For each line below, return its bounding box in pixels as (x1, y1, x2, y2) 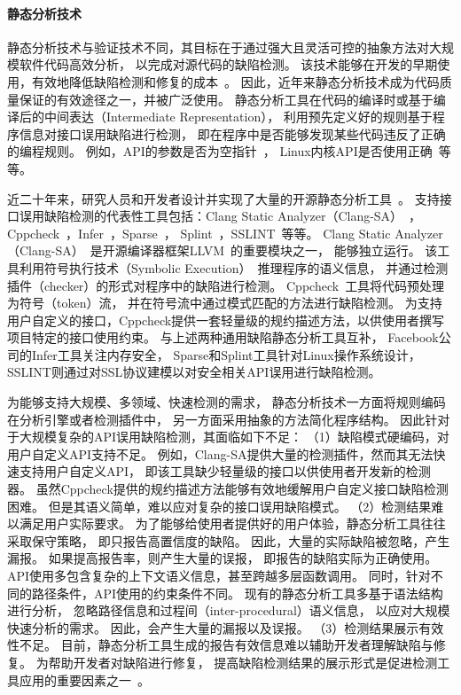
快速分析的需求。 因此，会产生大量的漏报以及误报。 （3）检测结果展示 (7, 618, 419, 636)
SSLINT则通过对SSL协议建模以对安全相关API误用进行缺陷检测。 (7, 363, 381, 381)
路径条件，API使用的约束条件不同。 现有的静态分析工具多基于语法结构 (31, 583, 443, 602)
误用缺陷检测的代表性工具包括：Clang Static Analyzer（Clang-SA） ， (19, 207, 422, 225)
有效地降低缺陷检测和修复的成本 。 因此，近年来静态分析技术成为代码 (31, 72, 440, 90)
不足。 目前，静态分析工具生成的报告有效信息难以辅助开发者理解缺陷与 (19, 636, 434, 654)
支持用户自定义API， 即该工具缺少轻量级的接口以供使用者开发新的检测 (19, 462, 431, 480)
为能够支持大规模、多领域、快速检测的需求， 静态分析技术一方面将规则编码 (7, 393, 446, 411)
